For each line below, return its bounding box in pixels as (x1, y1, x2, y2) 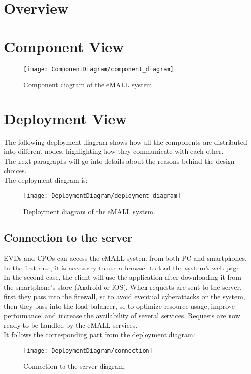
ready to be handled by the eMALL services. (4, 320, 138, 330)
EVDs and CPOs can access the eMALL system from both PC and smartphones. (4, 253, 247, 263)
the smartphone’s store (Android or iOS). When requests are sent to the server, (4, 282, 242, 292)
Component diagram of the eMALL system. (23, 80, 154, 90)
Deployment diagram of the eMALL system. (23, 206, 155, 216)
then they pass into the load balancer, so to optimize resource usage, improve (4, 301, 235, 311)
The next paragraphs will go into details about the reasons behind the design (4, 156, 235, 166)
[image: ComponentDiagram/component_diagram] (23, 65, 174, 73)
